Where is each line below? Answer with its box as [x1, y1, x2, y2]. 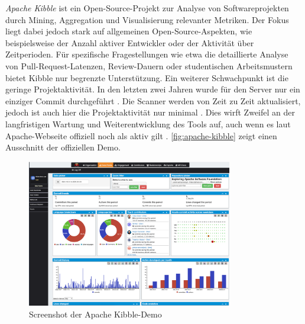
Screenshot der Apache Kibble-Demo [29, 307, 162, 320]
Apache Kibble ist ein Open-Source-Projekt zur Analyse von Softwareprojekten [5, 2, 289, 14]
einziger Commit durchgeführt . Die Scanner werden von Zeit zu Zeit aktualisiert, [5, 94, 301, 107]
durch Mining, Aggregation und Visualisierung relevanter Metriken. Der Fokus [5, 13, 289, 25]
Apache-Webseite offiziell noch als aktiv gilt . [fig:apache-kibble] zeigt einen [5, 129, 277, 142]
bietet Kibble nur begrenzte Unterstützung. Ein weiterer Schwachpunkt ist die [5, 71, 288, 84]
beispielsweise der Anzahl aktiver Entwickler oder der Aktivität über [5, 36, 254, 49]
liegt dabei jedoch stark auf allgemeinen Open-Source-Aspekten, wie [5, 25, 252, 37]
